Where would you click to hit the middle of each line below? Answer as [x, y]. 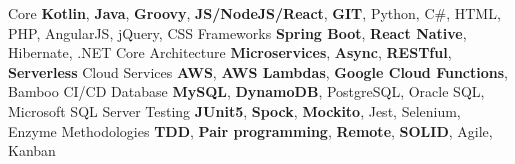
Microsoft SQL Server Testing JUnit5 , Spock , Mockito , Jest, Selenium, [234, 110]
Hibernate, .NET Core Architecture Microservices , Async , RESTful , [230, 52]
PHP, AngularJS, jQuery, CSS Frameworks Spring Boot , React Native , [237, 32]
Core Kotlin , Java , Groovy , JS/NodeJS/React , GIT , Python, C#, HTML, [254, 13]
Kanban [32, 150]
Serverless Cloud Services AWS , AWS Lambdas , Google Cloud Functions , [258, 71]
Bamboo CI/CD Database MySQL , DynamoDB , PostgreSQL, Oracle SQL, [246, 91]
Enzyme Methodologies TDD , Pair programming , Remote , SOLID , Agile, [250, 130]
